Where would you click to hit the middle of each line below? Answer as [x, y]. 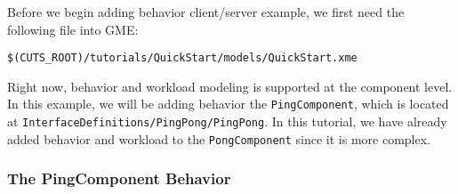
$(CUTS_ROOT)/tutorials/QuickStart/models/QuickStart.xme [182, 58]
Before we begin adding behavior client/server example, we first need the [206, 12]
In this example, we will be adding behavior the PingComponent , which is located [228, 104]
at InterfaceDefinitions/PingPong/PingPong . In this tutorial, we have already [227, 121]
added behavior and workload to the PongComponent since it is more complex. [219, 138]
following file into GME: [73, 29]
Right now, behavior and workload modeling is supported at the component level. [230, 86]
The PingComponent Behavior [119, 178]
